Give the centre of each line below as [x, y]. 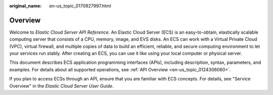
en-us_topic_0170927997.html [80, 6]
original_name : [26, 6]
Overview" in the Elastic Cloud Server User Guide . [61, 86]
